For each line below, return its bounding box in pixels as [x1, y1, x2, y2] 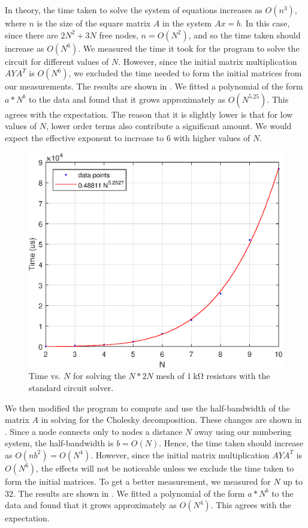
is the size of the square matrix [37, 17, 151, 29]
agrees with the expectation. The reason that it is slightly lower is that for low [5, 108, 293, 120]
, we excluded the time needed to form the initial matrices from [68, 67, 302, 79]
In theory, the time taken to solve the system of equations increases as [5, 4, 262, 16]
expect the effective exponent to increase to [5, 131, 164, 144]
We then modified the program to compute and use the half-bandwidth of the [5, 401, 290, 414]
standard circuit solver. [29, 381, 114, 393]
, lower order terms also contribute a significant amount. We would [46, 120, 292, 132]
